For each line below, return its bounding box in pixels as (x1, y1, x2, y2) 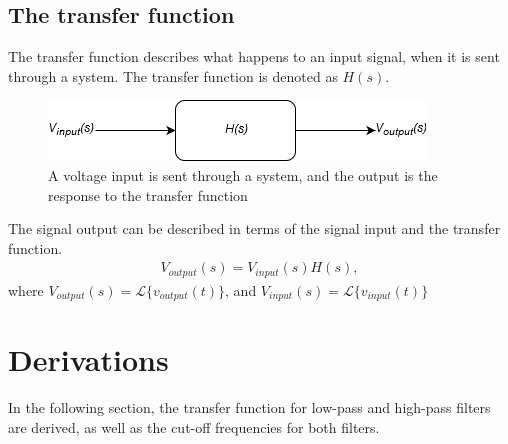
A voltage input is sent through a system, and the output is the (48, 164, 438, 185)
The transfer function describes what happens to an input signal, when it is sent (8, 46, 500, 67)
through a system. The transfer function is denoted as (8, 65, 338, 86)
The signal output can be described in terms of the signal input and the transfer (8, 218, 501, 239)
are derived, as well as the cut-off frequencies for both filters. (8, 417, 380, 438)
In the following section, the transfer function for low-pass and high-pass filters (8, 397, 491, 418)
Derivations (8, 339, 169, 380)
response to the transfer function (48, 184, 248, 205)
